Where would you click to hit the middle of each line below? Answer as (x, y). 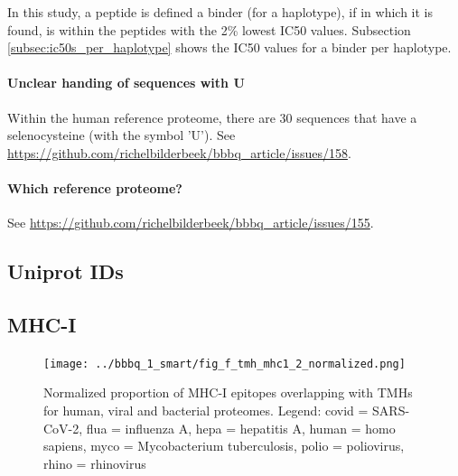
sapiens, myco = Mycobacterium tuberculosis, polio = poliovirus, (224, 446)
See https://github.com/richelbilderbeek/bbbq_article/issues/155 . (191, 223)
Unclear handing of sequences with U (126, 83)
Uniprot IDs (65, 271)
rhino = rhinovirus (95, 463)
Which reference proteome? (95, 187)
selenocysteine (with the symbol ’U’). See (122, 135)
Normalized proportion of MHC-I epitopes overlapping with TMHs (228, 392)
